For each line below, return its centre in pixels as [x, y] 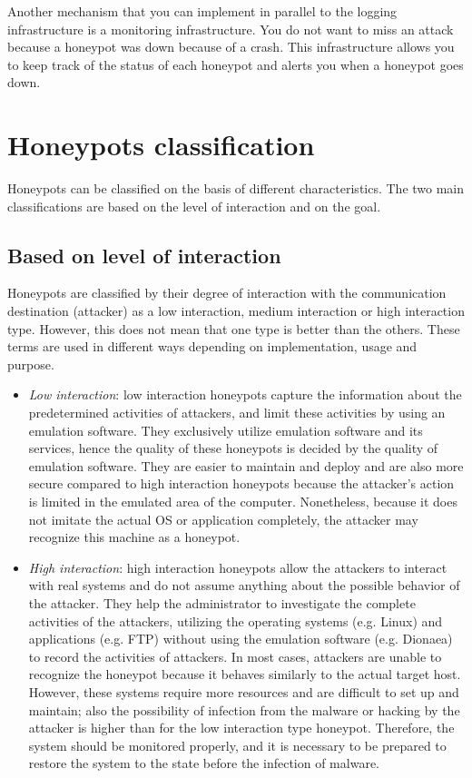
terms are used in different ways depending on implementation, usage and [212, 346]
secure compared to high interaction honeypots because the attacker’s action [241, 483]
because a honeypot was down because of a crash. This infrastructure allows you [231, 47]
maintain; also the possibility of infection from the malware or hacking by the [244, 709]
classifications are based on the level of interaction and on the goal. [194, 206]
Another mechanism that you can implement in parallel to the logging [202, 11]
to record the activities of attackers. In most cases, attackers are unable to [235, 656]
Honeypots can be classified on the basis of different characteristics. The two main [236, 188]
